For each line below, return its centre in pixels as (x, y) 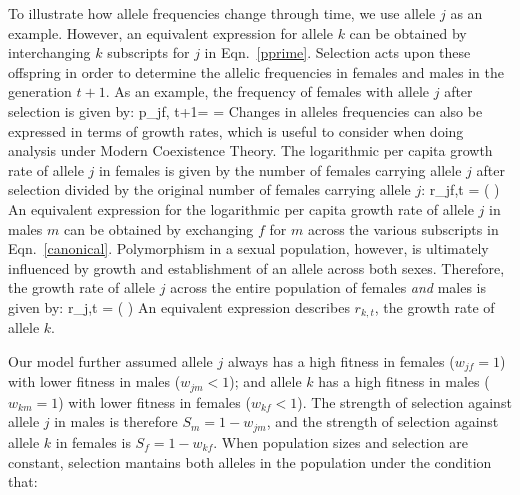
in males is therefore (116, 421)
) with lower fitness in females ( (154, 401)
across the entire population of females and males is (328, 287)
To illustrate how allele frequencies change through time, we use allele (222, 13)
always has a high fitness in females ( (341, 360)
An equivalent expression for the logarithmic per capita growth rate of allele (241, 208)
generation (40, 91)
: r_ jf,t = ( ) (460, 189)
